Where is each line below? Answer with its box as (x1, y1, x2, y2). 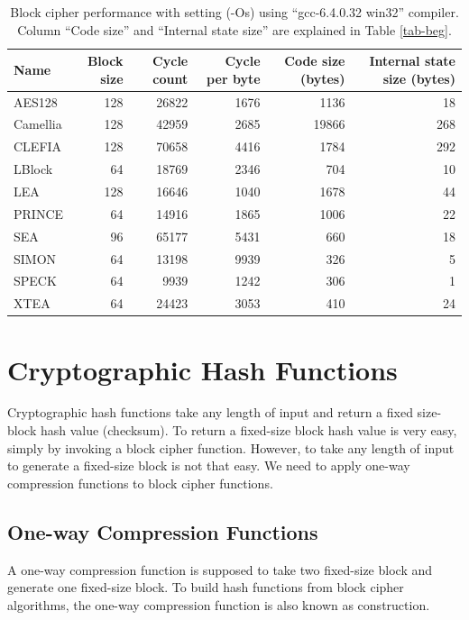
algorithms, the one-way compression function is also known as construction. (7, 595, 430, 614)
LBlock (14, 160, 53, 178)
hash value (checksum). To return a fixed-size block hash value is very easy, (40, 421, 457, 440)
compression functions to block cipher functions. (7, 473, 273, 492)
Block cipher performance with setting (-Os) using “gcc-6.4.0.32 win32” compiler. (10, 3, 459, 21)
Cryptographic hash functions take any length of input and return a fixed (7, 403, 413, 422)
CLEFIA (14, 137, 62, 156)
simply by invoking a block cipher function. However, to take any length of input (7, 438, 455, 457)
